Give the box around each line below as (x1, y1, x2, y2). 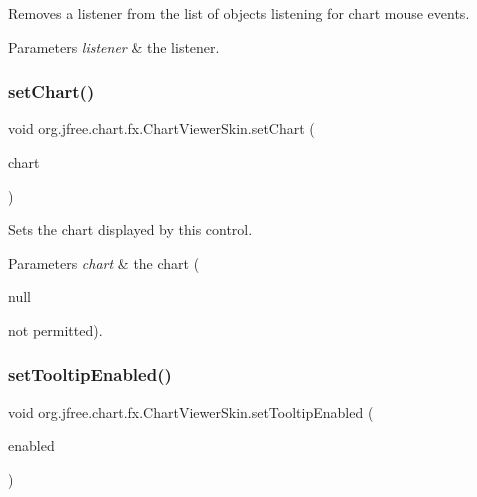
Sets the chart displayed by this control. (8, 219, 253, 240)
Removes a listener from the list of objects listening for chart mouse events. (8, 3, 470, 23)
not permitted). (8, 319, 103, 340)
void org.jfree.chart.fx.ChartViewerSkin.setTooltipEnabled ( (8, 401, 374, 422)
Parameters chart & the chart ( (8, 252, 200, 273)
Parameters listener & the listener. (8, 36, 220, 57)
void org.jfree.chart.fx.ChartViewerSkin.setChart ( (8, 118, 315, 139)
